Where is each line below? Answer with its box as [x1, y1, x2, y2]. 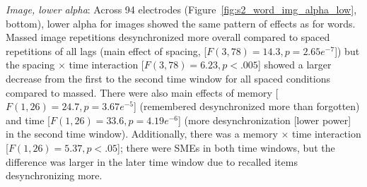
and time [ [6, 112, 50, 127]
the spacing [6, 57, 55, 72]
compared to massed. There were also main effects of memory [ [6, 85, 279, 99]
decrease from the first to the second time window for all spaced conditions [6, 71, 331, 85]
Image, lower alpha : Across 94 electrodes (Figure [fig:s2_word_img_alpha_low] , [6, 2, 357, 16]
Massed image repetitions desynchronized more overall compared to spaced [6, 30, 330, 44]
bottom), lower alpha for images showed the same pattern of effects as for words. [6, 16, 356, 30]
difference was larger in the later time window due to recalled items [6, 154, 298, 169]
